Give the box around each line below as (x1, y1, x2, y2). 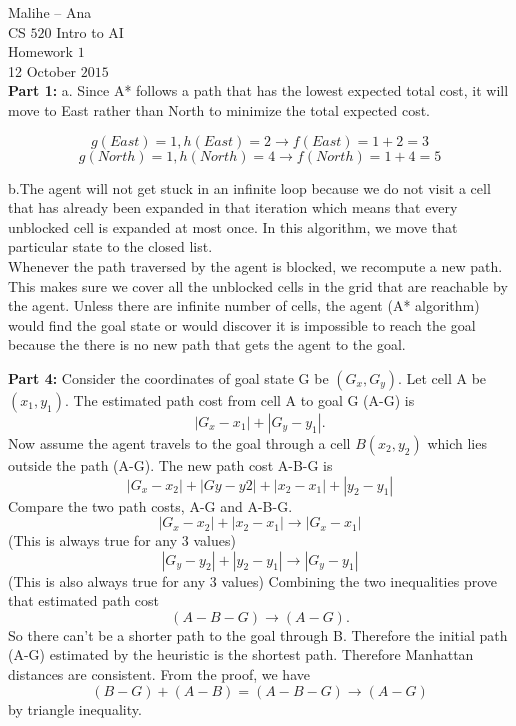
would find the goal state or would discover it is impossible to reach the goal (8, 314, 476, 335)
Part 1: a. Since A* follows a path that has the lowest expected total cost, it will (8, 80, 509, 101)
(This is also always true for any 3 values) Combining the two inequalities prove (8, 570, 497, 591)
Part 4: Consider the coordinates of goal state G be (8, 367, 329, 388)
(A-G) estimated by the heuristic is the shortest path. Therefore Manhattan (8, 644, 474, 665)
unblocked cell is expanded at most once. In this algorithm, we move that (8, 216, 458, 237)
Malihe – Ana (8, 2, 92, 22)
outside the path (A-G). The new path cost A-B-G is (8, 454, 333, 475)
